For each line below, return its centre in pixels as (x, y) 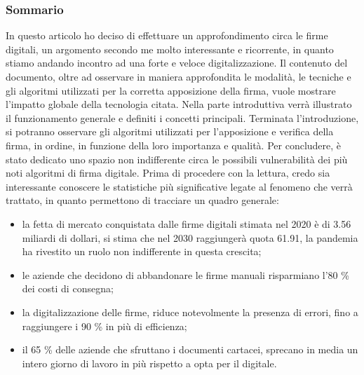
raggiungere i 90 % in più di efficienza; (105, 326)
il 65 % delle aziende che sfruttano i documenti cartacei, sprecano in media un (190, 349)
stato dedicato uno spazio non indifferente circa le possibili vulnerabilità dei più (177, 159)
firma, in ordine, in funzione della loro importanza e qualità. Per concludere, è (174, 145)
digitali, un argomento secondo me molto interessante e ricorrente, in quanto (170, 49)
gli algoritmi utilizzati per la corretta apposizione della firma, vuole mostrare (171, 90)
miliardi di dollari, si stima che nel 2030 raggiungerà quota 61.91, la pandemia (190, 237)
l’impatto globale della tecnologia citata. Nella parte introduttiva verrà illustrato (179, 104)
